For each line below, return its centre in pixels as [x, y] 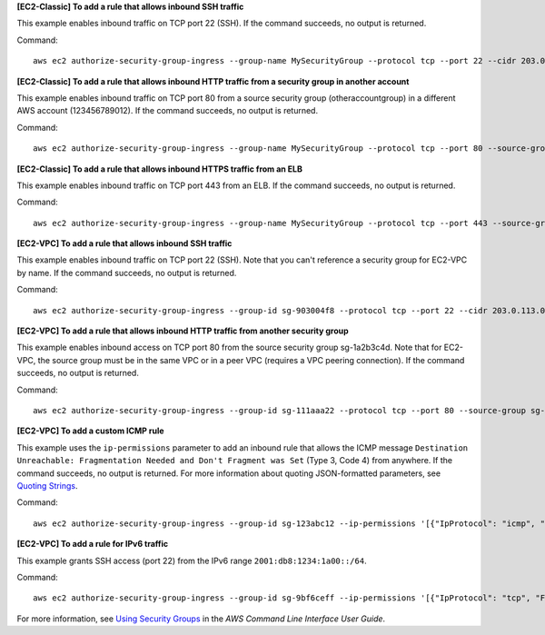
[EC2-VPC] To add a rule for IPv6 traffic [93, 544]
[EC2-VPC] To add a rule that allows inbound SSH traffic [124, 243]
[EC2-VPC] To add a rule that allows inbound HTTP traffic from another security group [183, 331]
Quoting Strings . [47, 485]
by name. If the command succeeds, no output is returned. [127, 273]
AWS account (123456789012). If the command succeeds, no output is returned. [167, 111]
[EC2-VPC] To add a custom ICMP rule [90, 431]
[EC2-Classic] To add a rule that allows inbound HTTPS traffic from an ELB [160, 169]
